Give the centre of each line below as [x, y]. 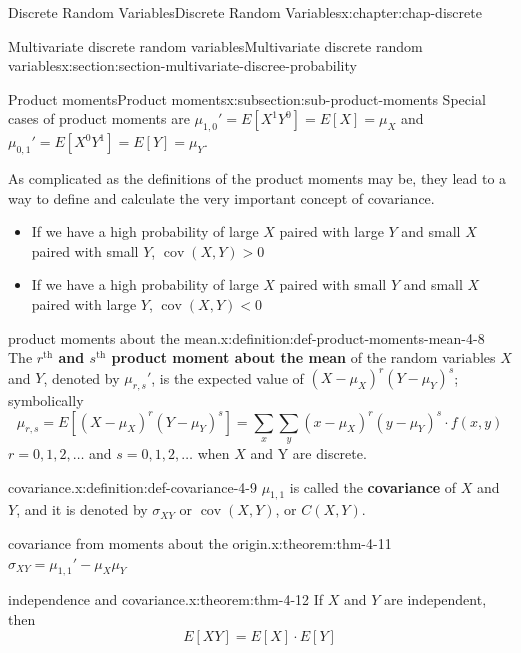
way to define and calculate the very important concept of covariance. [221, 197]
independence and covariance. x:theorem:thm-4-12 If [166, 599]
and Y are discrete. [308, 453]
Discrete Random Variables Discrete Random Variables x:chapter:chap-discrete [245, 12]
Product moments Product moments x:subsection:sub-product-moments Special [247, 98]
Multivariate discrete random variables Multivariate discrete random [215, 45]
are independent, [435, 599]
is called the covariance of [373, 486]
